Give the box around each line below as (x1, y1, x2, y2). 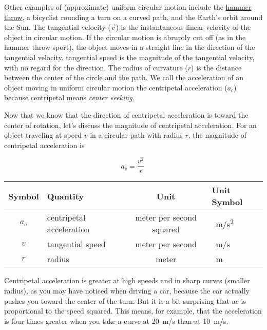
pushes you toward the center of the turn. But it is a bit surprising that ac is (4, 295, 246, 306)
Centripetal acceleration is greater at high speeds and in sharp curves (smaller (4, 275, 250, 286)
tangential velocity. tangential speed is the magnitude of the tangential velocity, (4, 51, 255, 62)
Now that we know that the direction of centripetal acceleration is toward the (4, 109, 249, 120)
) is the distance (191, 62, 242, 72)
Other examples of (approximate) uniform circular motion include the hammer (4, 2, 252, 12)
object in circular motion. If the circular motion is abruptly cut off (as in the (4, 31, 246, 42)
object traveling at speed (4, 130, 82, 140)
